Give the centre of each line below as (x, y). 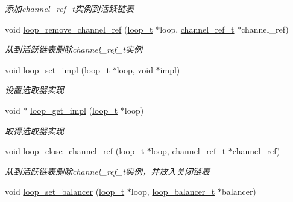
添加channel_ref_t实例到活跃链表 (69, 8)
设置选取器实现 (34, 90)
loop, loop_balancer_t (173, 191)
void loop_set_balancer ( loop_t (65, 191)
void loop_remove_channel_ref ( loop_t (79, 29)
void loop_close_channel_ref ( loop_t (75, 151)
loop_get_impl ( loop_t (74, 110)
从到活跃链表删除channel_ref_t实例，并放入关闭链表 (107, 171)
